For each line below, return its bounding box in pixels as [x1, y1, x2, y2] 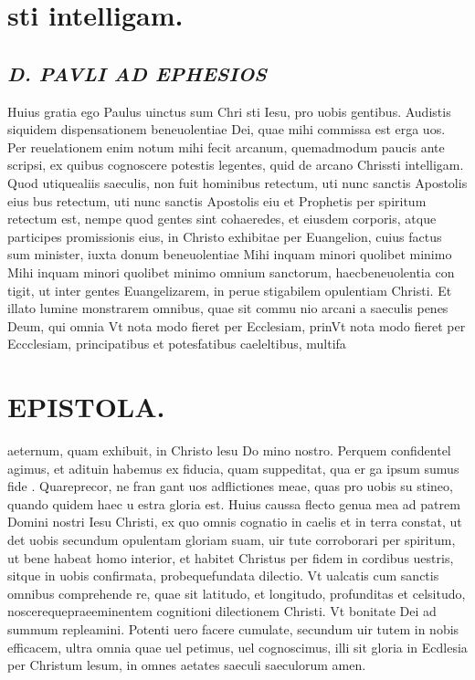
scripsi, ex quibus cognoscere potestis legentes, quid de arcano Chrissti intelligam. [7, 155, 464, 174]
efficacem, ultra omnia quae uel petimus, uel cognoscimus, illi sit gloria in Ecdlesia [7, 637, 468, 656]
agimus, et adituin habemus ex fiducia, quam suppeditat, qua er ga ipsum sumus [7, 458, 459, 477]
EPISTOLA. [7, 388, 165, 425]
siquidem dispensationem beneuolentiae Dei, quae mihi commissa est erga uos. [7, 120, 446, 139]
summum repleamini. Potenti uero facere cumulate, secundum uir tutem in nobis [7, 619, 459, 638]
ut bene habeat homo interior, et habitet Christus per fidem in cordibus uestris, [7, 548, 454, 567]
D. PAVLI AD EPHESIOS [7, 58, 267, 87]
